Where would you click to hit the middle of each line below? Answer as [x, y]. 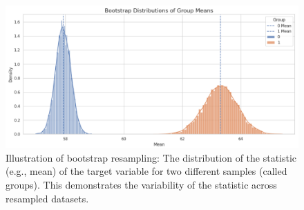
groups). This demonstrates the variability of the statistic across [141, 184]
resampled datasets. [47, 198]
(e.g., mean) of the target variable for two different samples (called [146, 171]
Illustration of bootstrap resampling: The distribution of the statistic [151, 157]
